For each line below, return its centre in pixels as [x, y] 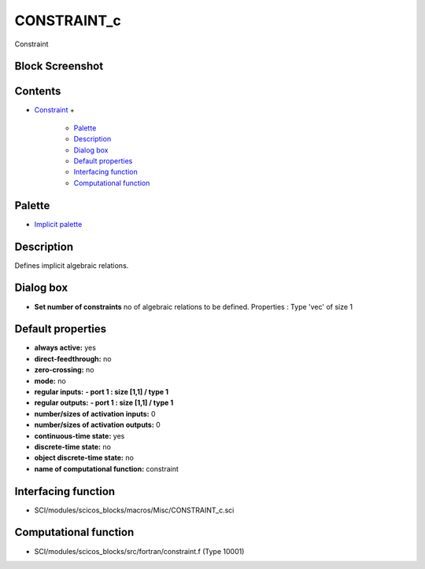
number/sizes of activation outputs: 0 [97, 425]
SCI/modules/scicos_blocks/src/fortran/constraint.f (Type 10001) [139, 551]
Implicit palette [58, 224]
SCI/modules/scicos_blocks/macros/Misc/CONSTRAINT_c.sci [134, 510]
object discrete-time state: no [84, 458]
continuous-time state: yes [79, 435]
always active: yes [65, 348]
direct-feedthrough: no [73, 358]
